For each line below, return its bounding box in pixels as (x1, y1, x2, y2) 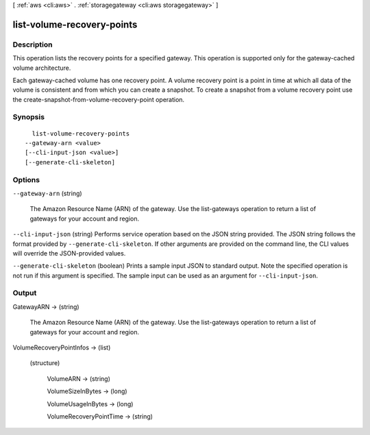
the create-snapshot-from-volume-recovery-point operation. (12, 95, 185, 103)
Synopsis (12, 112, 45, 122)
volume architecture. (12, 64, 71, 72)
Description (12, 40, 53, 49)
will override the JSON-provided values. (12, 249, 126, 257)
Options (12, 175, 40, 184)
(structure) (29, 359, 60, 367)
